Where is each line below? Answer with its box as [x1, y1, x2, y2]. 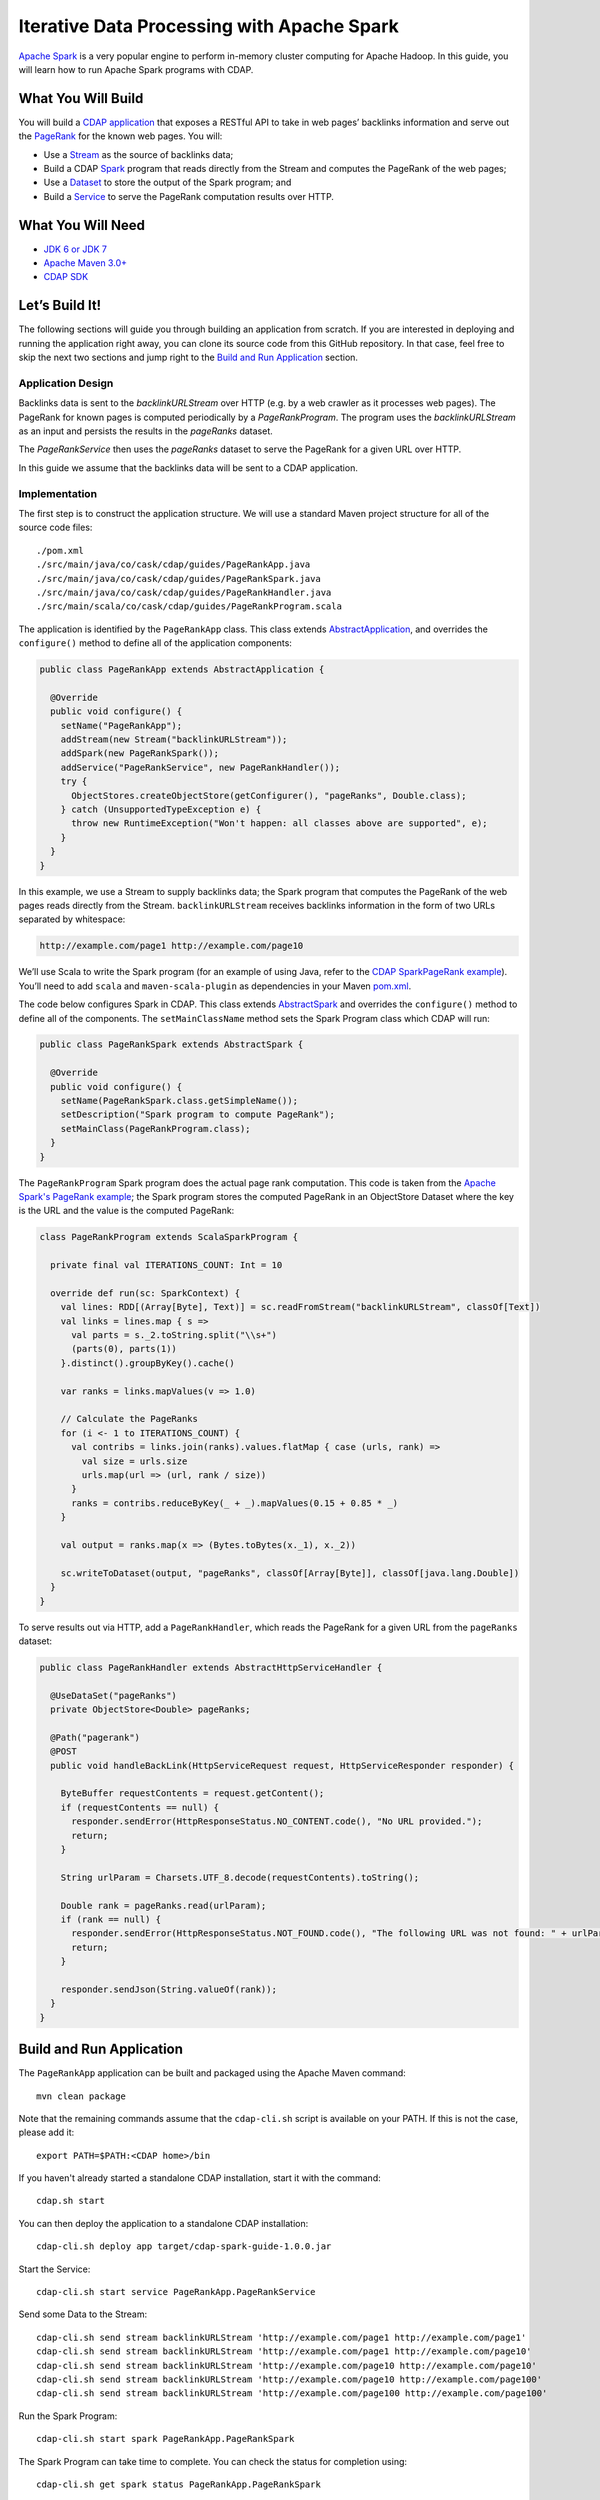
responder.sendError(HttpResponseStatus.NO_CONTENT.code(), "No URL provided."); [71, 1816, 483, 1827]
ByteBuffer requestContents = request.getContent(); [60, 1788, 325, 1799]
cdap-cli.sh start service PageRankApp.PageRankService [36, 2286, 316, 2298]
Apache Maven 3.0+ [43, 257, 127, 269]
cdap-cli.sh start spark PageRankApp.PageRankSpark [36, 2433, 295, 2445]
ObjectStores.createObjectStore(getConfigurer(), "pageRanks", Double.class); [71, 790, 467, 801]
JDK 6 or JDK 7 [43, 243, 108, 255]
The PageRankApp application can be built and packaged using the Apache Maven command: [18, 2067, 407, 2079]
